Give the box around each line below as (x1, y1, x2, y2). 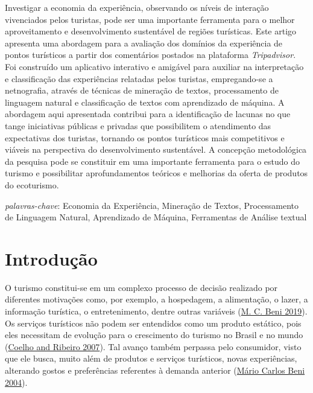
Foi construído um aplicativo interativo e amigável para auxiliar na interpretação (5, 60, 304, 72)
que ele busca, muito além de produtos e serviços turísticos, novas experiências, (5, 352, 297, 365)
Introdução (5, 246, 98, 270)
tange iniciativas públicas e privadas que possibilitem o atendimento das (5, 119, 271, 132)
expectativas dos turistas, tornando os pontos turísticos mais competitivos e (5, 131, 285, 144)
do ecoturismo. (5, 178, 59, 191)
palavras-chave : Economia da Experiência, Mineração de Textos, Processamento (5, 199, 299, 211)
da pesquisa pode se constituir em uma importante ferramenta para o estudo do (5, 155, 300, 167)
